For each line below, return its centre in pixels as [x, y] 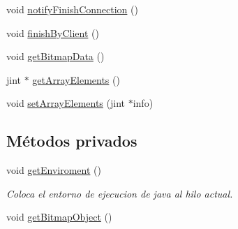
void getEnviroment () [54, 170]
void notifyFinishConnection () [72, 9]
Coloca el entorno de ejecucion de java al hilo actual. [120, 193]
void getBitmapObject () [59, 217]
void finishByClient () [53, 32]
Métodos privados [72, 141]
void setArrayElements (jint [66, 103]
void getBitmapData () [55, 56]
